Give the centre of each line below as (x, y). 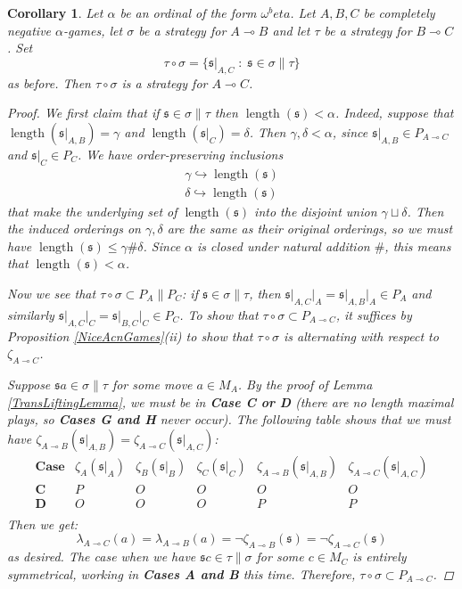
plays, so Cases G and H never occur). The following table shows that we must (229, 419)
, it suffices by (374, 314)
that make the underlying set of (92, 211)
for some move (152, 384)
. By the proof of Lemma (305, 384)
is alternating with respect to (361, 335)
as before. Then (49, 82)
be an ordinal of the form (188, 12)
